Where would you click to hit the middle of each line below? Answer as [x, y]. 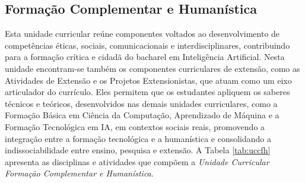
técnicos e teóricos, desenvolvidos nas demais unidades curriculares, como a [141, 103]
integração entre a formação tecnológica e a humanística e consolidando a [138, 138]
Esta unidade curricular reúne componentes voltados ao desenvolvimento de [142, 34]
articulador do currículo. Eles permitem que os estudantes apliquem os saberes [147, 92]
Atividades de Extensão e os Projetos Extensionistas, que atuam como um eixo [148, 80]
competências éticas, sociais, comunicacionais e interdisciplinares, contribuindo [147, 45]
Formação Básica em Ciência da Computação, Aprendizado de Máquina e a [142, 115]
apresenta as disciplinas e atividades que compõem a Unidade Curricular [137, 161]
